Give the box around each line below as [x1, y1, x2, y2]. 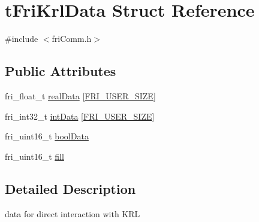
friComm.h [52, 32, 92, 45]
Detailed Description [5, 179, 136, 197]
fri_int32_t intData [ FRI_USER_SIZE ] [5, 110, 155, 122]
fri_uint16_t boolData [5, 130, 89, 142]
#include [5, 32, 38, 45]
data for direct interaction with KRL [5, 207, 140, 220]
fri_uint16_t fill [5, 150, 64, 162]
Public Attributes [5, 62, 116, 80]
